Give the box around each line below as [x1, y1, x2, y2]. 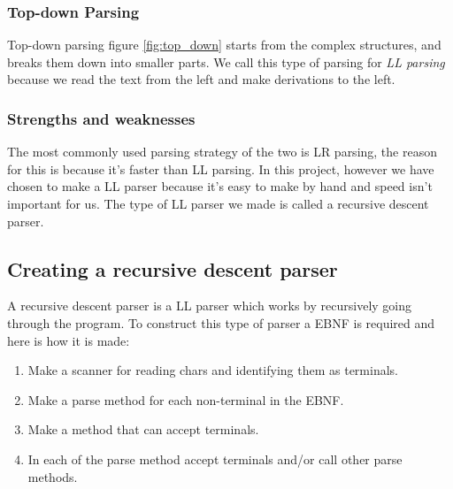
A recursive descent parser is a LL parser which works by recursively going [7, 296, 412, 315]
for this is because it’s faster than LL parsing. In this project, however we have [7, 159, 434, 178]
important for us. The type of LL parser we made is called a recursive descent [7, 195, 429, 212]
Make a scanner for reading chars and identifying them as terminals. [27, 361, 398, 379]
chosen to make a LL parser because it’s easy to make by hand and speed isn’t [7, 177, 433, 195]
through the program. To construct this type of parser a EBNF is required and [7, 313, 435, 332]
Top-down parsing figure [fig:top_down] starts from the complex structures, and [7, 35, 441, 54]
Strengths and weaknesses [7, 107, 196, 129]
